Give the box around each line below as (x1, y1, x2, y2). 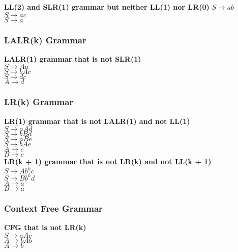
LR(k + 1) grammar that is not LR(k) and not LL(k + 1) (4, 156, 212, 167)
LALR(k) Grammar (4, 33, 86, 46)
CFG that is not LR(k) (4, 222, 86, 233)
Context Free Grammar (4, 201, 103, 214)
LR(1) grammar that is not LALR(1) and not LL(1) (4, 115, 190, 126)
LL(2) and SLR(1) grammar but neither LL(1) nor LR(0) (4, 2, 210, 12)
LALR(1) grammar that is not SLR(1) (4, 53, 141, 64)
